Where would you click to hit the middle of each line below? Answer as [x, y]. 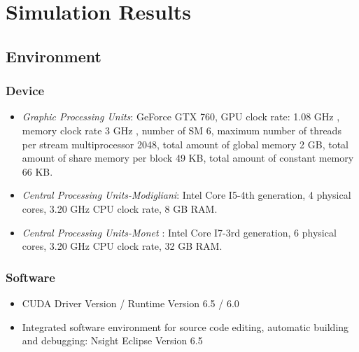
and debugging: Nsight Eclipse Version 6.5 [112, 340]
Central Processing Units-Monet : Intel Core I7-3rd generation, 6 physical [179, 232]
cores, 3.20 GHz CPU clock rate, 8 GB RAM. [120, 208]
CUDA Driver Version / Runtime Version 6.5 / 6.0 [131, 303]
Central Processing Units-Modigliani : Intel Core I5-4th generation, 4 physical [186, 195]
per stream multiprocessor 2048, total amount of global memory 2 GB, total [185, 144]
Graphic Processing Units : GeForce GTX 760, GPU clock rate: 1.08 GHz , [181, 117]
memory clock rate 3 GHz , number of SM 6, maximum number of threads [182, 130]
